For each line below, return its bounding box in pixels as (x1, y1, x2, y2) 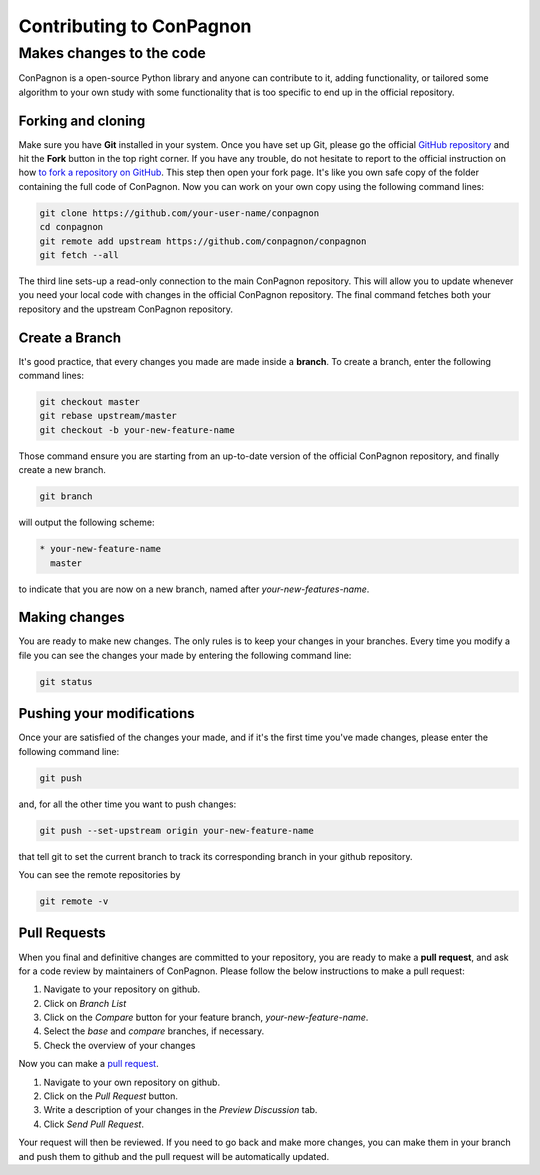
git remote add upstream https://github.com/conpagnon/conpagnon (39, 235, 367, 247)
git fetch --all (39, 250, 120, 261)
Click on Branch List (43, 997, 127, 1009)
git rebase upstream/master (39, 410, 177, 422)
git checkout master (39, 396, 140, 408)
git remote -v (39, 896, 109, 907)
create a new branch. (18, 464, 107, 476)
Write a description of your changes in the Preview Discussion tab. (43, 1104, 318, 1116)
